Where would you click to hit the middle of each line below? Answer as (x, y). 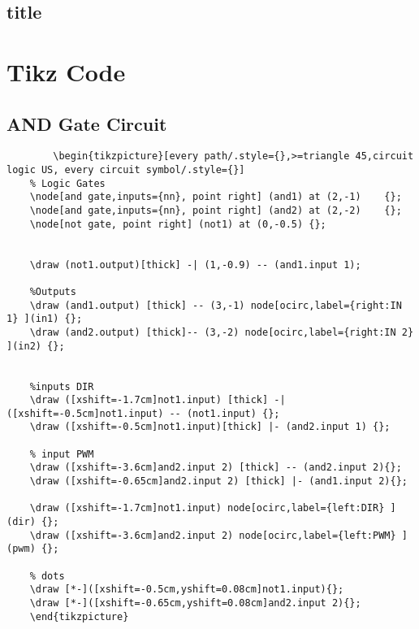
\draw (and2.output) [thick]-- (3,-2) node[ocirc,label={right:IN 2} (222, 332)
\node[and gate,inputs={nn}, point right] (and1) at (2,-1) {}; (216, 197)
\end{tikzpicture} (79, 616)
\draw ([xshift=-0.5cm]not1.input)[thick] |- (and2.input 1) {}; (210, 427)
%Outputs (53, 291)
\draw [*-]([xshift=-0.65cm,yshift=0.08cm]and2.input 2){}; (195, 603)
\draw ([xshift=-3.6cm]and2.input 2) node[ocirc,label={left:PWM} (213, 535)
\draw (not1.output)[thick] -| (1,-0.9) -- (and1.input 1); (195, 265)
